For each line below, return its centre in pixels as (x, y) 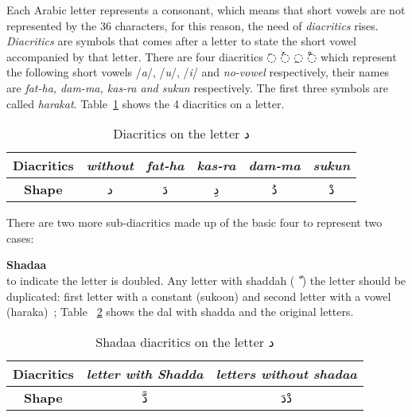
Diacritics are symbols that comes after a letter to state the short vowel (181, 41)
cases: (20, 238)
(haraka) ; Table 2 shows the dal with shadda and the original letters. (180, 312)
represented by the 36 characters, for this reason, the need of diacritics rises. (192, 25)
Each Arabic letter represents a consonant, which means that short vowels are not (206, 10)
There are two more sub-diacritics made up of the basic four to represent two (194, 222)
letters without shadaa (286, 373)
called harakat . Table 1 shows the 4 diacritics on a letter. (146, 103)
